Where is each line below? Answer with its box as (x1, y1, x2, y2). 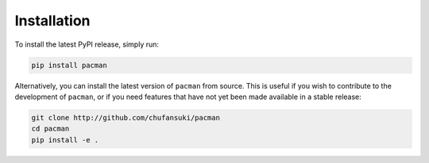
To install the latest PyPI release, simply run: (14, 40, 159, 49)
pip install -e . (31, 135, 99, 144)
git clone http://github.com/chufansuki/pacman (31, 113, 220, 122)
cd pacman (31, 124, 70, 134)
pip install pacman (31, 60, 107, 70)
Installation (14, 12, 91, 29)
